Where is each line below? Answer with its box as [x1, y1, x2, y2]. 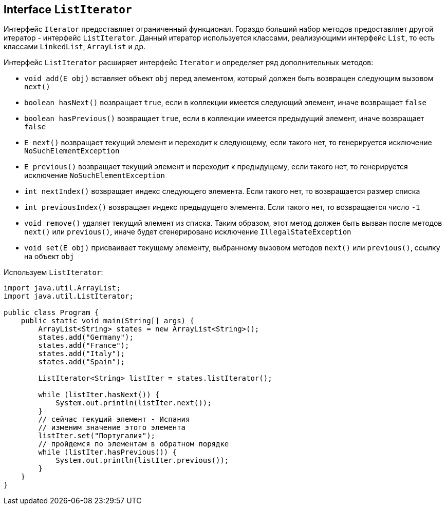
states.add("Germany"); [38, 333, 134, 342]
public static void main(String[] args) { [21, 317, 194, 325]
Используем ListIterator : [4, 268, 103, 277]
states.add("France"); [38, 341, 129, 350]
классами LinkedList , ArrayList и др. [4, 42, 145, 51]
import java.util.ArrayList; [4, 284, 121, 292]
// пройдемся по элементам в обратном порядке [38, 440, 229, 448]
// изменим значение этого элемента [38, 423, 186, 432]
